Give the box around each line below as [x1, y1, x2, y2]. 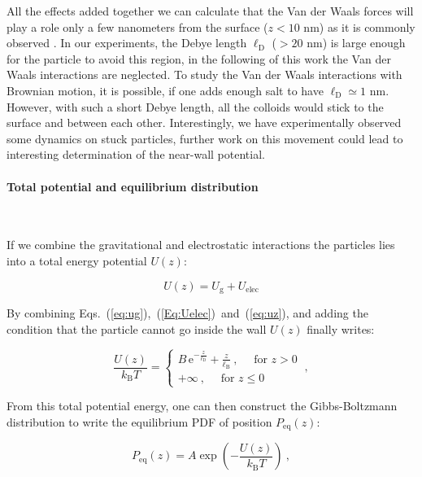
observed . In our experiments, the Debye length [7, 34, 247, 51]
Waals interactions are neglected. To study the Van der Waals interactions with [7, 66, 402, 83]
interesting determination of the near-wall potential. [7, 146, 265, 163]
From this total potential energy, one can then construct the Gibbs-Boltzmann [7, 397, 398, 414]
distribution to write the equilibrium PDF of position [7, 414, 272, 430]
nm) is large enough [307, 34, 406, 51]
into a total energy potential [7, 252, 147, 269]
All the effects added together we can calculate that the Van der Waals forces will [7, 2, 414, 19]
